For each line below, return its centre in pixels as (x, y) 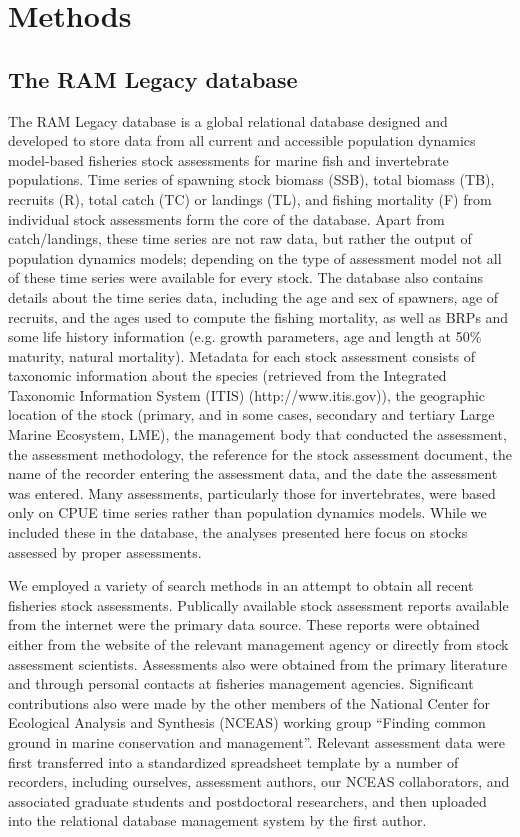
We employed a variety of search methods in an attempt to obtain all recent (241, 585)
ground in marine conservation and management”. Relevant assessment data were (256, 741)
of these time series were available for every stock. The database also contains (246, 277)
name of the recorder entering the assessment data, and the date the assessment (253, 473)
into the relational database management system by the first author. (217, 820)
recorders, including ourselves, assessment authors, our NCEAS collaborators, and (259, 781)
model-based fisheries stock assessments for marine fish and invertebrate (228, 159)
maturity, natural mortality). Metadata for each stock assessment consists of (242, 355)
